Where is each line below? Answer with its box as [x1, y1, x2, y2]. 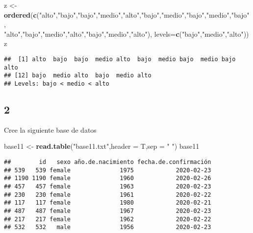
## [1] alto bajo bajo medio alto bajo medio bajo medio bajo [4, 55, 236, 63]
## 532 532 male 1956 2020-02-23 [4, 224, 211, 231]
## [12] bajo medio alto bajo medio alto [4, 72, 152, 79]
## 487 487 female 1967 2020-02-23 [4, 207, 211, 214]
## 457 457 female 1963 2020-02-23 [4, 183, 211, 190]
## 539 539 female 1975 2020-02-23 [4, 166, 211, 174]
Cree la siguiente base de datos [4, 124, 97, 135]
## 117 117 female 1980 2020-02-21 [4, 199, 211, 207]
